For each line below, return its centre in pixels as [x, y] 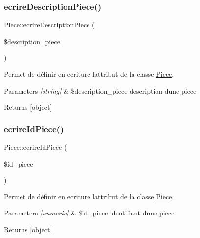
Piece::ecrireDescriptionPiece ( [49, 25]
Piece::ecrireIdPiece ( [35, 147]
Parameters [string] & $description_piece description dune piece [100, 90]
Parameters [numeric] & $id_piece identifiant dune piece [89, 213]
